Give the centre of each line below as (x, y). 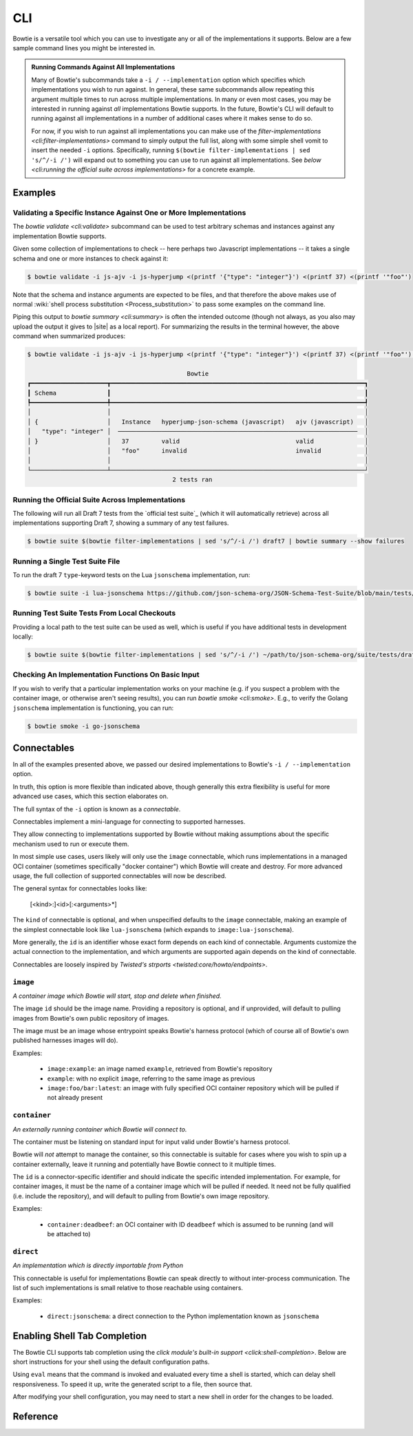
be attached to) (69, 1234)
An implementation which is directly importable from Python (98, 1266)
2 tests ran (192, 480)
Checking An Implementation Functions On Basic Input (106, 675)
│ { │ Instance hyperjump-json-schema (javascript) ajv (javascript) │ (198, 422)
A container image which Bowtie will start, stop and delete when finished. (117, 996)
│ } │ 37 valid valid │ (198, 441)
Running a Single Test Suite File (66, 561)
